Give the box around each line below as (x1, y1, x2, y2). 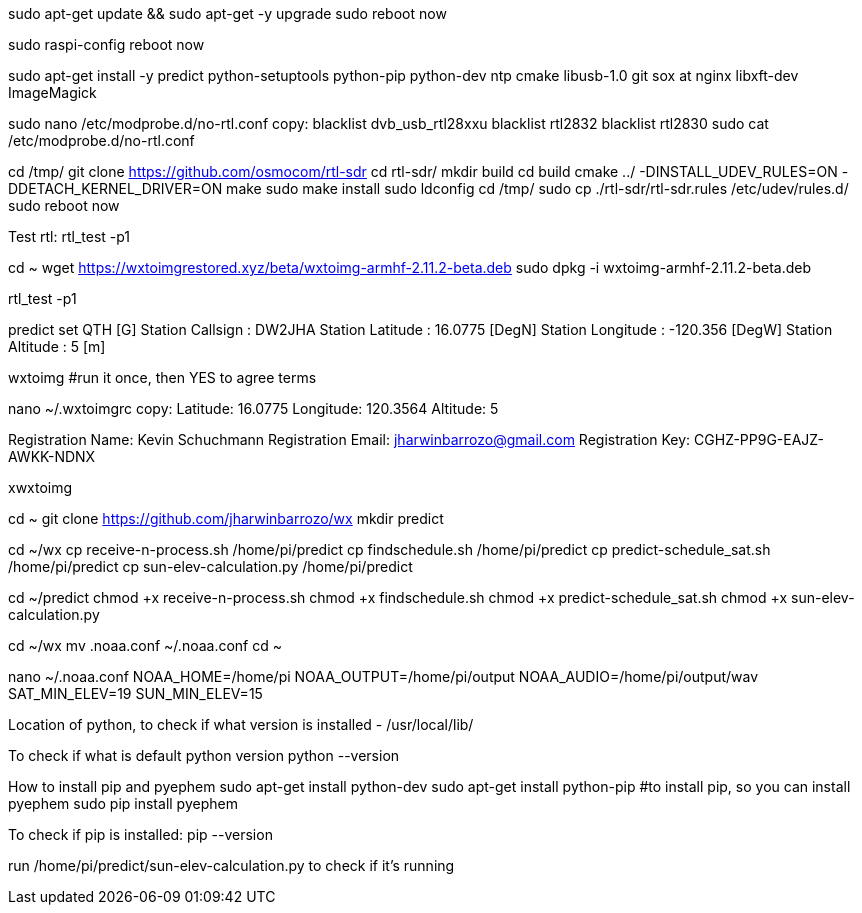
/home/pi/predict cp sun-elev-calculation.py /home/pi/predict (8, 558, 413, 575)
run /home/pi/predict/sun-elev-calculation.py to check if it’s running (8, 857, 455, 874)
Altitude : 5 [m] (8, 338, 106, 355)
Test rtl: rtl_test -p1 (8, 228, 131, 245)
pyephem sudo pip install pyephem (8, 795, 238, 812)
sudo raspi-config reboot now (8, 36, 205, 53)
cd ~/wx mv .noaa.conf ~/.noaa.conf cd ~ (8, 637, 282, 654)
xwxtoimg (8, 479, 73, 496)
